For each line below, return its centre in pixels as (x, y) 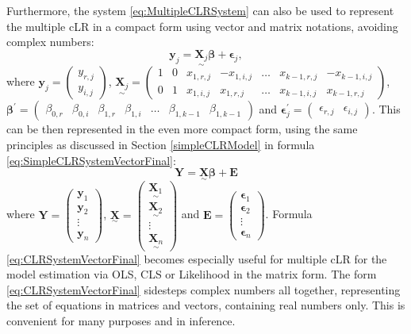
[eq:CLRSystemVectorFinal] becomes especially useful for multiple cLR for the (197, 258)
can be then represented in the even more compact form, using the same (182, 129)
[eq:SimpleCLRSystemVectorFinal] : (91, 160)
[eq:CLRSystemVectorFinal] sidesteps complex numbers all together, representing (204, 289)
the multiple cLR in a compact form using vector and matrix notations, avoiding (202, 26)
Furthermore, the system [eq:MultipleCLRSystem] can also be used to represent (200, 10)
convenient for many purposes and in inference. (121, 321)
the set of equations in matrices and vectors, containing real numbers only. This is (206, 305)
